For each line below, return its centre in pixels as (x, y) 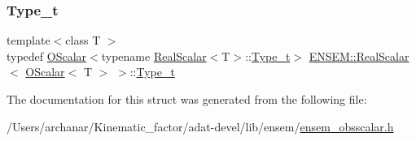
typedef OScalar (47, 56)
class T (83, 40)
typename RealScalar (154, 56)
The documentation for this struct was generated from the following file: (187, 99)
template (28, 40)
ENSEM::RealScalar (359, 56)
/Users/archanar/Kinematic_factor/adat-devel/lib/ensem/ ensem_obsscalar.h (200, 126)
